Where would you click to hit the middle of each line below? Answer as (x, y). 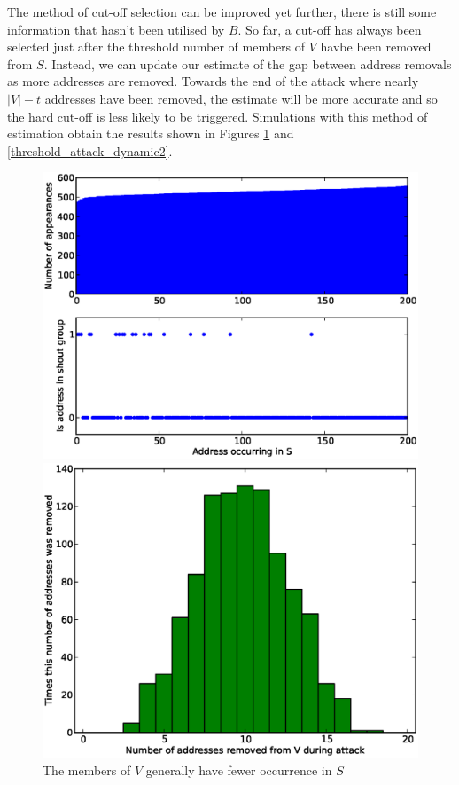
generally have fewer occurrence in (239, 769)
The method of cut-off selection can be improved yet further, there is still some (222, 12)
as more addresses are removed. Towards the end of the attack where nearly (213, 81)
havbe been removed (376, 47)
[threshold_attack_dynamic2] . (90, 150)
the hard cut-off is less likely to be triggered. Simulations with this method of (218, 116)
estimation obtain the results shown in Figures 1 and (151, 133)
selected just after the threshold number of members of (156, 47)
